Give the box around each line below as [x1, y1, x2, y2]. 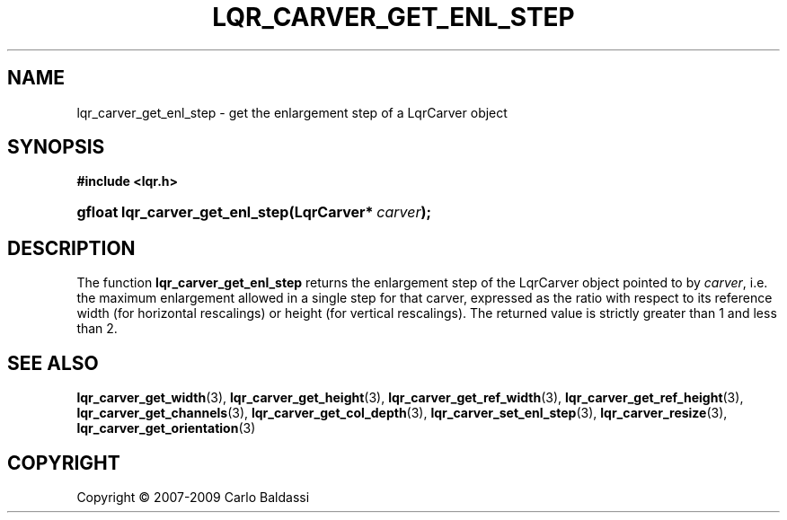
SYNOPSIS [7, 136, 105, 159]
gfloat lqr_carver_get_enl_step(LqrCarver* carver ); [76, 203, 432, 222]
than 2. [76, 321, 118, 337]
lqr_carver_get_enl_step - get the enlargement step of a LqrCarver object [76, 104, 508, 120]
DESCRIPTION [7, 236, 136, 260]
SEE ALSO [7, 351, 99, 375]
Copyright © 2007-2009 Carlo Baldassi [76, 489, 310, 505]
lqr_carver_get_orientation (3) [76, 420, 256, 436]
